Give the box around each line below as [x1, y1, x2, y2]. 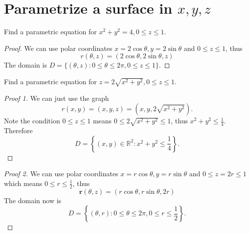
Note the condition [4, 116, 60, 126]
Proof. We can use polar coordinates [4, 43, 113, 53]
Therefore [4, 125, 33, 136]
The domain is [4, 60, 47, 70]
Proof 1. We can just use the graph [4, 93, 109, 103]
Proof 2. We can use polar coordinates [4, 168, 118, 179]
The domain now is [4, 195, 62, 205]
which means [4, 178, 43, 188]
